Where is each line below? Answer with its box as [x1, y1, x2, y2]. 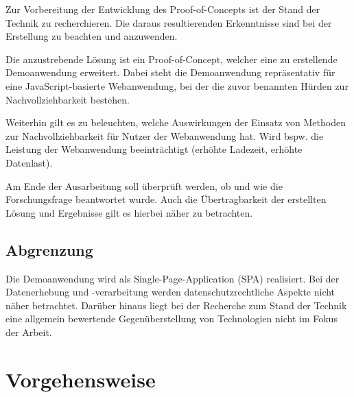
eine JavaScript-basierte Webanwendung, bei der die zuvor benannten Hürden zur [5, 78, 349, 93]
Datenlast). [5, 155, 53, 169]
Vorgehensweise [5, 365, 156, 393]
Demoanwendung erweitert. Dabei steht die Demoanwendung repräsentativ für [5, 65, 335, 80]
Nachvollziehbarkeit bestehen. [5, 92, 130, 106]
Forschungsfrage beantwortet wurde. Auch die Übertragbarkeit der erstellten [5, 192, 327, 206]
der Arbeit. [5, 324, 52, 339]
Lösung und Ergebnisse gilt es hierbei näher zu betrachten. [5, 205, 253, 219]
